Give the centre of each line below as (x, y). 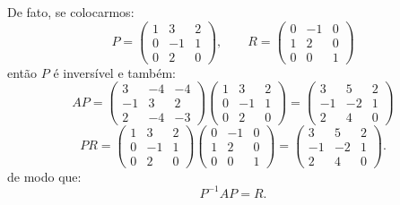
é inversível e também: (114, 72)
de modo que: (44, 176)
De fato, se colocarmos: (71, 12)
